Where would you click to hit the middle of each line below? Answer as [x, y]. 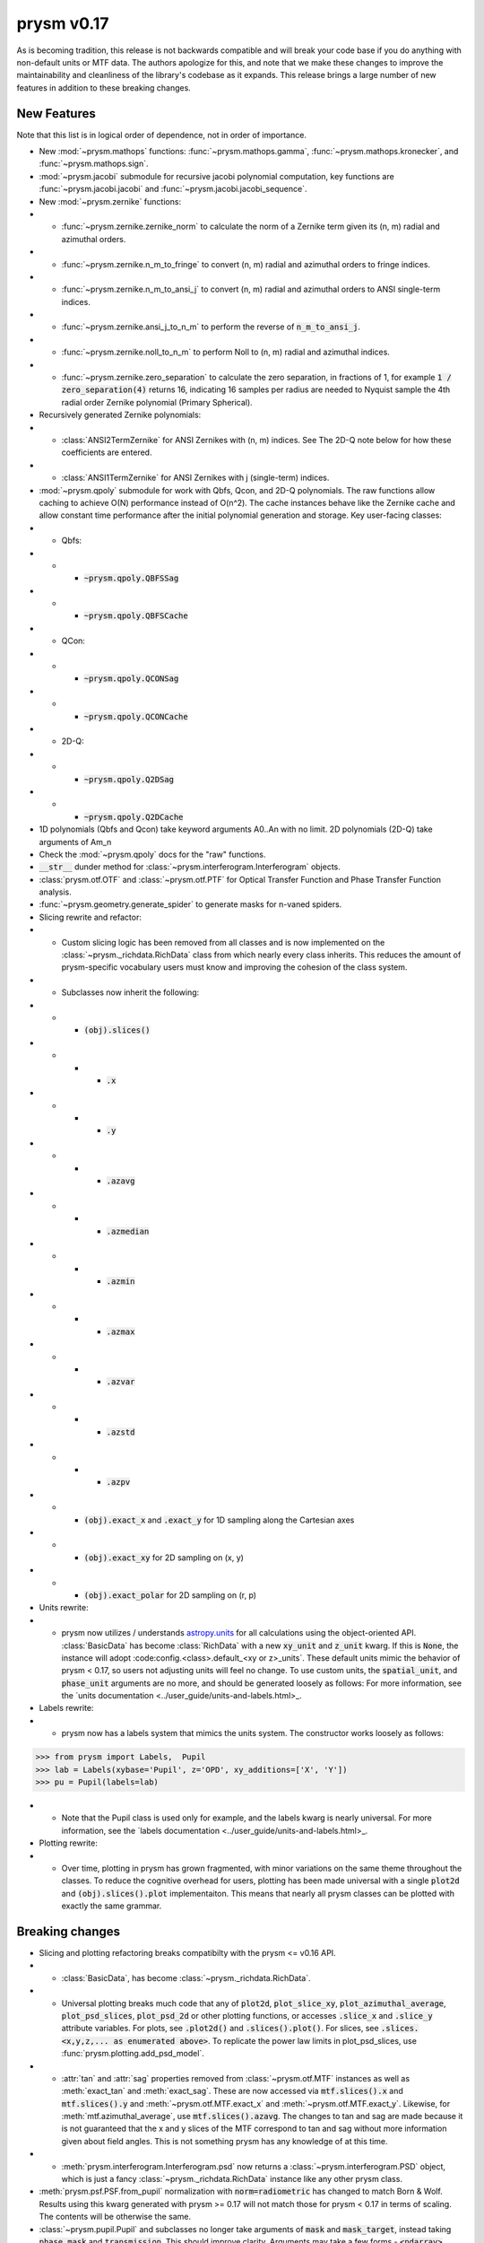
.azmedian [128, 1231]
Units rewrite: [64, 1608]
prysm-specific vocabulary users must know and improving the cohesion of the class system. [234, 967]
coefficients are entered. [107, 452]
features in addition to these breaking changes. [104, 87]
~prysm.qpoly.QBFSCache [136, 616]
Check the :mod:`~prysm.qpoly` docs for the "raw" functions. [152, 854]
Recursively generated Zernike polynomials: [120, 415]
